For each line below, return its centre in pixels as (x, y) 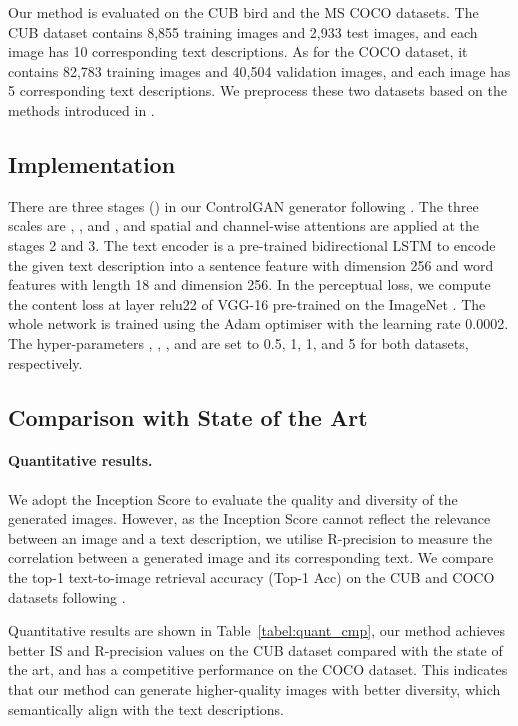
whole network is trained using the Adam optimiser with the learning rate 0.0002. (258, 323)
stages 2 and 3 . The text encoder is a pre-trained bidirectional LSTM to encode (252, 244)
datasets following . (67, 596)
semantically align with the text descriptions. (146, 708)
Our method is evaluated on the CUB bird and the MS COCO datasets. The (243, 12)
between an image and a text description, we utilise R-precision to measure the (250, 537)
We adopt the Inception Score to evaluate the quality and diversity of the (233, 498)
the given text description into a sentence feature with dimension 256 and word (251, 264)
